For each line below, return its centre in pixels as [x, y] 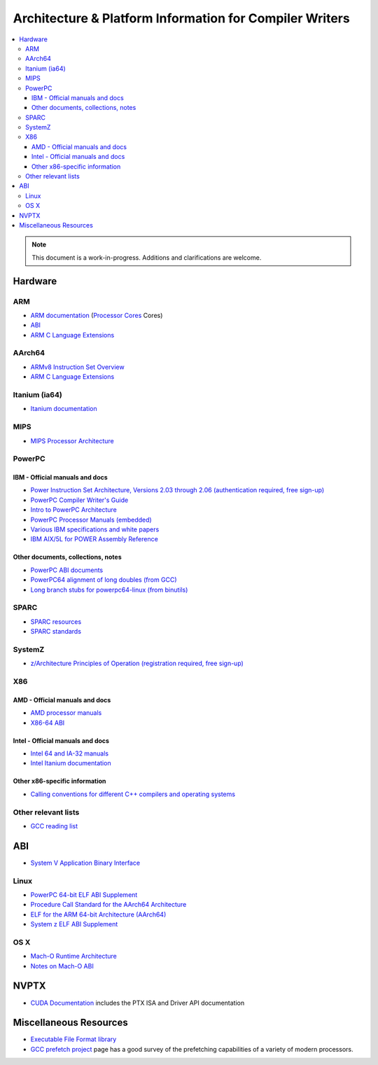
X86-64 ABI [48, 723]
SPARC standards [56, 632]
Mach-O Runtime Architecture [73, 956]
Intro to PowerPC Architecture [73, 510]
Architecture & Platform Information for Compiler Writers [181, 18]
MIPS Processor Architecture [72, 440]
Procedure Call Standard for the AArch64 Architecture [108, 905]
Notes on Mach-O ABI [62, 966]
